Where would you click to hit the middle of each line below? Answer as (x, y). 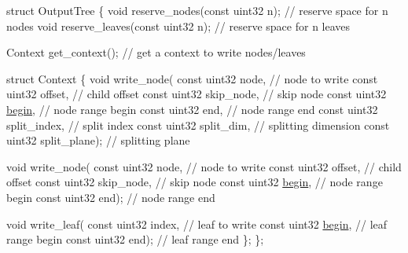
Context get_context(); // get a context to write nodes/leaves (156, 52)
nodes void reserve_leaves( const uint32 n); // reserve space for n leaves (178, 26)
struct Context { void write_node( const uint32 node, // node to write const (192, 78)
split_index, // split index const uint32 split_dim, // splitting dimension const (198, 125)
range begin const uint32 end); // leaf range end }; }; (135, 239)
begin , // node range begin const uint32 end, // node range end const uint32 (192, 109)
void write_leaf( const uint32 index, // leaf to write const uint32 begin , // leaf (197, 224)
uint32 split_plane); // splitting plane (98, 140)
